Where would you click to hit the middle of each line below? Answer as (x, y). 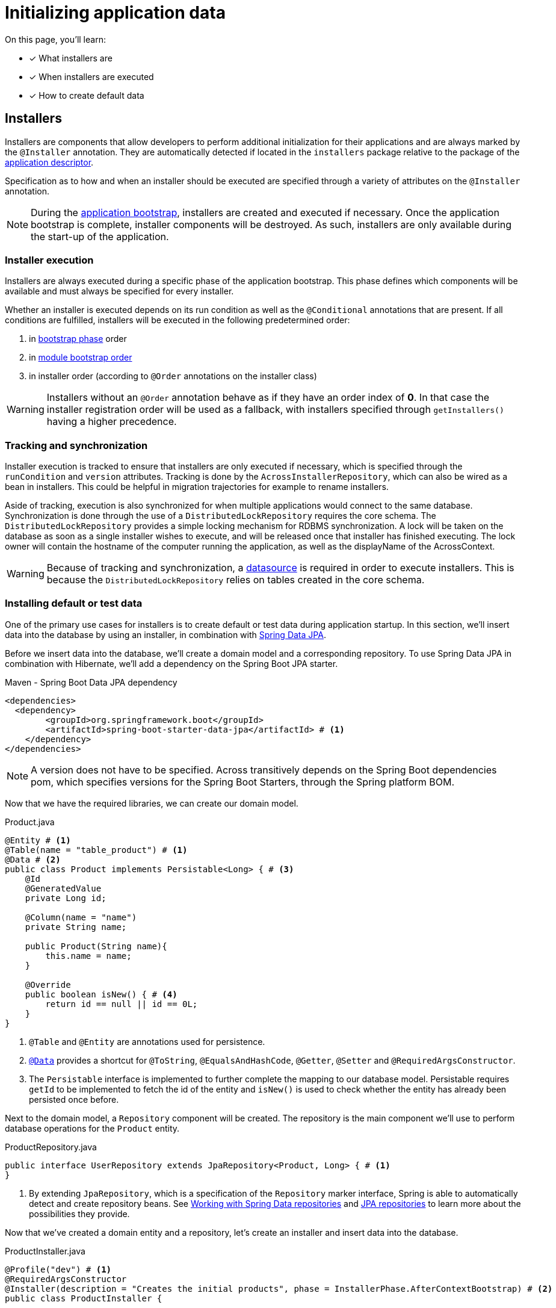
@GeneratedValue (63, 888)
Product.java (30, 822)
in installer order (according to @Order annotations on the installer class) (173, 376)
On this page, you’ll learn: (55, 39)
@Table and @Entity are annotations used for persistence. (147, 1041)
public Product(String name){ (96, 946)
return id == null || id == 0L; (122, 1004)
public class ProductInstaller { (84, 1298)
